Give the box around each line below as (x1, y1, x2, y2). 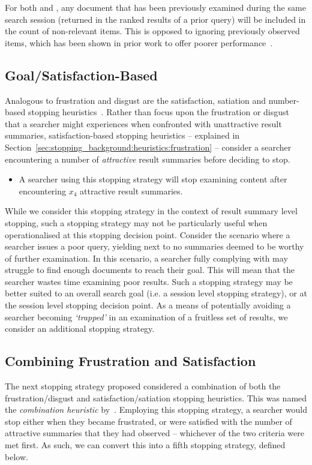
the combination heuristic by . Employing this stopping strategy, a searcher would (5, 403, 307, 416)
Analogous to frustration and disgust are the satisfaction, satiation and (5, 94, 266, 106)
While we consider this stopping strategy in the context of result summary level (5, 205, 298, 217)
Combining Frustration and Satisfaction (5, 352, 256, 370)
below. (5, 450, 28, 463)
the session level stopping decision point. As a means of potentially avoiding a (5, 299, 291, 311)
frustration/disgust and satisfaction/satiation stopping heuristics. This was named (5, 391, 307, 404)
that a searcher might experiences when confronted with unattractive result (5, 117, 282, 130)
